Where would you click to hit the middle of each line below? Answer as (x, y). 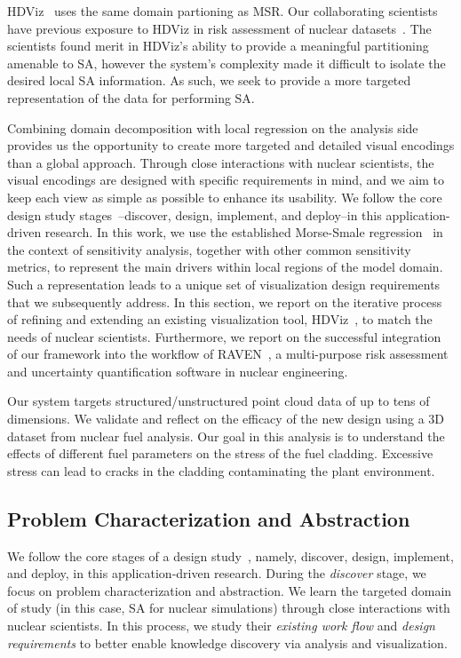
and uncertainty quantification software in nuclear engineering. (178, 371)
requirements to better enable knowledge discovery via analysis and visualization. (227, 642)
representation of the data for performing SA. (131, 97)
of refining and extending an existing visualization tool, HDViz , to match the (220, 319)
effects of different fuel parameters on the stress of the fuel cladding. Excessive (220, 453)
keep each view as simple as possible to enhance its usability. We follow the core (225, 197)
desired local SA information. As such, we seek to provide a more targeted (209, 80)
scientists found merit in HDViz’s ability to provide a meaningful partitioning (218, 46)
